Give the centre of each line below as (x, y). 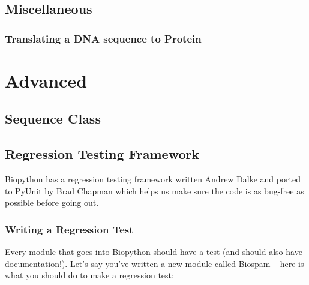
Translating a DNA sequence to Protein (103, 38)
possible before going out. (52, 202)
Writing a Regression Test (69, 229)
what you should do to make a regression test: (89, 275)
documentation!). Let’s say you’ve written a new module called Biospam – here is (154, 263)
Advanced (46, 80)
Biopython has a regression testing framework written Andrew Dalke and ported (153, 178)
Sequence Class (53, 118)
